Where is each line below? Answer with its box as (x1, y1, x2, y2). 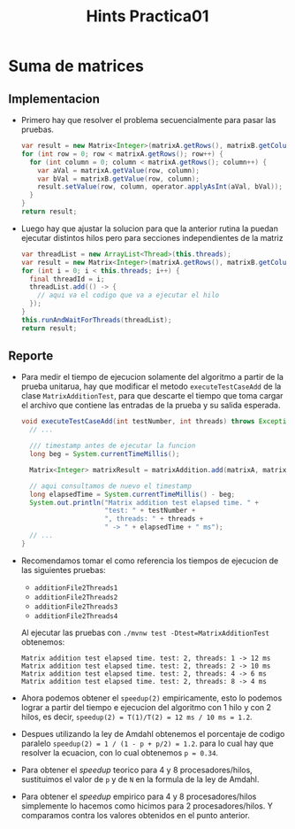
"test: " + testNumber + (104, 507, 196, 515)
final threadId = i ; (29, 275, 105, 283)
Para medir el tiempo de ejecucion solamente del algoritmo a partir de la (20, 372, 284, 383)
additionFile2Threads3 (34, 602, 118, 611)
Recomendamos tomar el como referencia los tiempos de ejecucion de (20, 555, 279, 566)
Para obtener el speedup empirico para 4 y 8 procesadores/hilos (20, 791, 257, 802)
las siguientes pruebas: (20, 564, 107, 575)
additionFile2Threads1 (34, 583, 118, 593)
